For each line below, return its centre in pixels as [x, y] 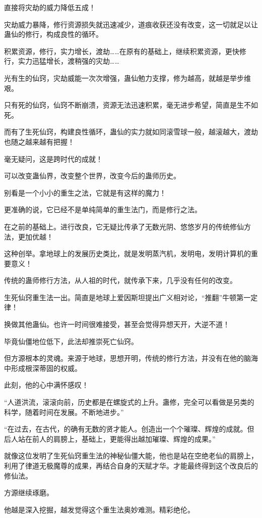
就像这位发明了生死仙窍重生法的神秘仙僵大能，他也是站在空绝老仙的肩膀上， [131, 456]
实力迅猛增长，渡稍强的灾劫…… [69, 61]
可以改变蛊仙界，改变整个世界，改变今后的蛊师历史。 [92, 176]
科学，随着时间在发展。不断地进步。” [64, 412]
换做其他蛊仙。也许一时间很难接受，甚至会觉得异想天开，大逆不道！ [117, 324]
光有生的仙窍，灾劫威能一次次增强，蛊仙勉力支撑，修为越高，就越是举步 [124, 78]
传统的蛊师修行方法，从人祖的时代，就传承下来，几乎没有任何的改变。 [120, 280]
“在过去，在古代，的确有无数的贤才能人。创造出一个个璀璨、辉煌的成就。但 [129, 429]
